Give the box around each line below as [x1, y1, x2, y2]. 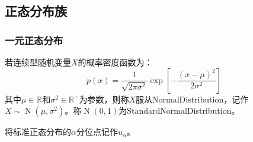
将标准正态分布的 [5, 126, 71, 138]
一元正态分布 [5, 32, 63, 47]
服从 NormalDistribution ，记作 [136, 93, 249, 105]
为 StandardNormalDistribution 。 [119, 104, 240, 117]
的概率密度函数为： [78, 56, 153, 68]
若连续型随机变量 [5, 56, 71, 68]
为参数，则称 [79, 93, 129, 105]
